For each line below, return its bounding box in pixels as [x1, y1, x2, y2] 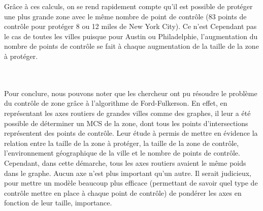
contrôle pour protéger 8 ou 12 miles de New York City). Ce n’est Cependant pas [4, 21, 257, 32]
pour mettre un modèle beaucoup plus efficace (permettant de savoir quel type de [4, 177, 258, 188]
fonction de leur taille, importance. [4, 197, 112, 208]
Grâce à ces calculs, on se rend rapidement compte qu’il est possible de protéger [4, 1, 253, 11]
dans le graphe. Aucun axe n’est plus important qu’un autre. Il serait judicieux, [4, 167, 252, 178]
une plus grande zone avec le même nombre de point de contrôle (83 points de [4, 11, 247, 21]
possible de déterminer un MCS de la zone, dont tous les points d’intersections [4, 117, 248, 128]
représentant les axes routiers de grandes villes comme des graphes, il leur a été [4, 107, 251, 118]
